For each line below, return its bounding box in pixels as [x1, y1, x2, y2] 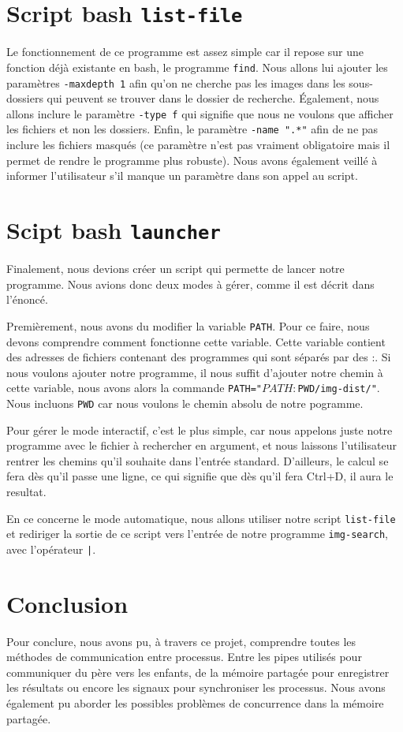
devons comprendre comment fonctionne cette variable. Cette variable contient [6, 333, 386, 349]
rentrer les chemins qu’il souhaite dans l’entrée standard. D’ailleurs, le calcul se [6, 452, 389, 469]
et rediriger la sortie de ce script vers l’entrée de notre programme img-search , [6, 525, 389, 542]
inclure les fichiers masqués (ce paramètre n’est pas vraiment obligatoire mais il [6, 136, 390, 153]
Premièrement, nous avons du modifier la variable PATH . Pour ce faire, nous [6, 317, 370, 334]
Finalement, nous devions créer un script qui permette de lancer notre [6, 260, 345, 277]
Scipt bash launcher [6, 214, 221, 246]
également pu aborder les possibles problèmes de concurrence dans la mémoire [6, 695, 384, 711]
